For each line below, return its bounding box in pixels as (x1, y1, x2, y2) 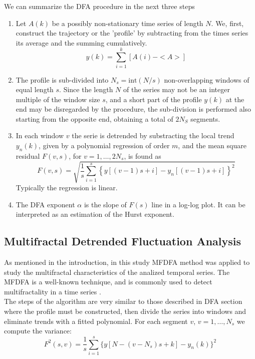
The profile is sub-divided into (16, 74, 109, 85)
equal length (16, 84, 54, 95)
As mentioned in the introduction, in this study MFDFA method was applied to (4, 256, 250, 267)
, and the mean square (178, 140, 246, 151)
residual (16, 150, 40, 161)
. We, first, (211, 18, 244, 28)
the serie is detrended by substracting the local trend (72, 130, 234, 141)
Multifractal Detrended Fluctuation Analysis (4, 233, 241, 249)
